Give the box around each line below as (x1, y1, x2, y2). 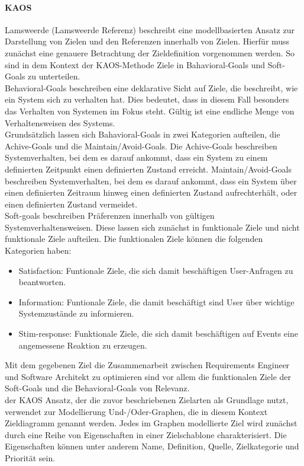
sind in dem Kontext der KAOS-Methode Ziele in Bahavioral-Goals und (5, 58, 265, 71)
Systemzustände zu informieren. (18, 307, 134, 320)
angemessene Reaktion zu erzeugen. (18, 339, 147, 351)
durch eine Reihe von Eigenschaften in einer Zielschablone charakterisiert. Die (5, 428, 287, 441)
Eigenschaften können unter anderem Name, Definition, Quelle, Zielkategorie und (5, 440, 299, 452)
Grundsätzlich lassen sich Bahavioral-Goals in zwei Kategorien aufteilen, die (5, 128, 280, 141)
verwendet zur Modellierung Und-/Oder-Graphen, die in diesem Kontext (5, 405, 268, 417)
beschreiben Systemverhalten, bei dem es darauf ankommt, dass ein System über (5, 174, 297, 187)
